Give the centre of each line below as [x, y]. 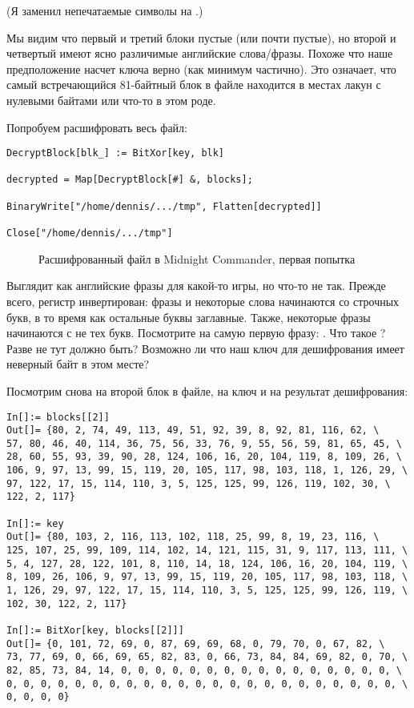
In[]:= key [35, 523]
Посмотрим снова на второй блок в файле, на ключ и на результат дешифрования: [207, 390]
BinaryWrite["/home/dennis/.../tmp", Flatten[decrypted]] [164, 206]
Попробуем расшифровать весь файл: [97, 127]
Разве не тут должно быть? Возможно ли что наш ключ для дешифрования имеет [205, 348]
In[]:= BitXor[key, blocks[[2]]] [95, 630]
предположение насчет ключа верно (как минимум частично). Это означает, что [201, 68]
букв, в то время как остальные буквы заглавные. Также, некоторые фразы [189, 317]
